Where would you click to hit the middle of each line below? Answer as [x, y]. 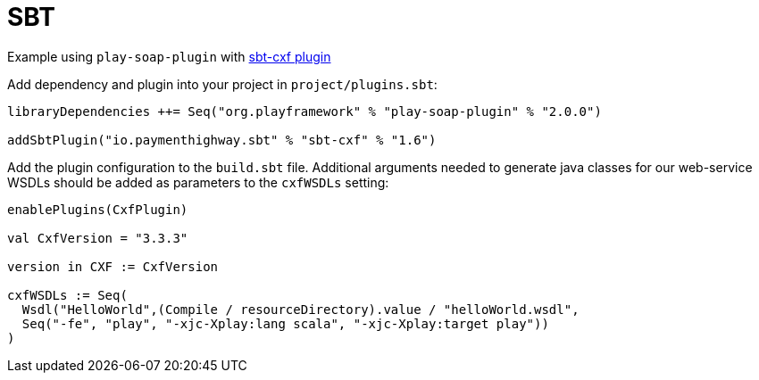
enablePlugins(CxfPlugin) [98, 209]
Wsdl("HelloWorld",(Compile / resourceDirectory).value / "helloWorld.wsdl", [300, 309]
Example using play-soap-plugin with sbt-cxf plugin [169, 56]
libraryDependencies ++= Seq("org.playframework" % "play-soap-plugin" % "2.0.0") [304, 111]
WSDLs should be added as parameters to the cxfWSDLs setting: [198, 182]
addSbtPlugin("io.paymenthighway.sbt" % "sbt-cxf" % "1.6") [222, 140]
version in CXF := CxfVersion [113, 266]
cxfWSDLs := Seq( [67, 295]
